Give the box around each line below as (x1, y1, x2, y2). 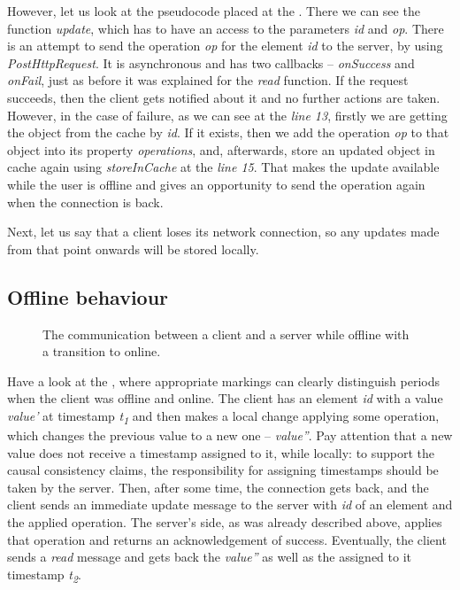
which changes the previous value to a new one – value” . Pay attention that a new (7, 426, 453, 445)
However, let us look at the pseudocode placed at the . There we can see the (7, 2, 420, 19)
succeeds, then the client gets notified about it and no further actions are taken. (7, 88, 441, 106)
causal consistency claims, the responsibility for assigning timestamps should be (7, 461, 439, 479)
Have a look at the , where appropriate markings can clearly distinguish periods (7, 371, 441, 390)
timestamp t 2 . (7, 564, 81, 586)
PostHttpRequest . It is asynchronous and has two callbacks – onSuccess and (7, 53, 415, 72)
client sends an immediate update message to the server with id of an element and (7, 495, 453, 514)
